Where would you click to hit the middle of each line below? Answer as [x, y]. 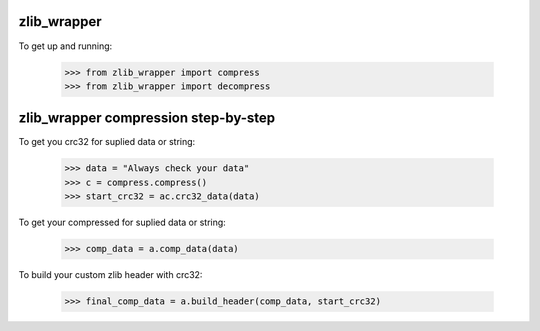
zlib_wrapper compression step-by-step [147, 118]
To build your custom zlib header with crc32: [110, 275]
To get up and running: [65, 46]
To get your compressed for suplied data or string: [122, 222]
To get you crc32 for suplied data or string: [107, 142]
